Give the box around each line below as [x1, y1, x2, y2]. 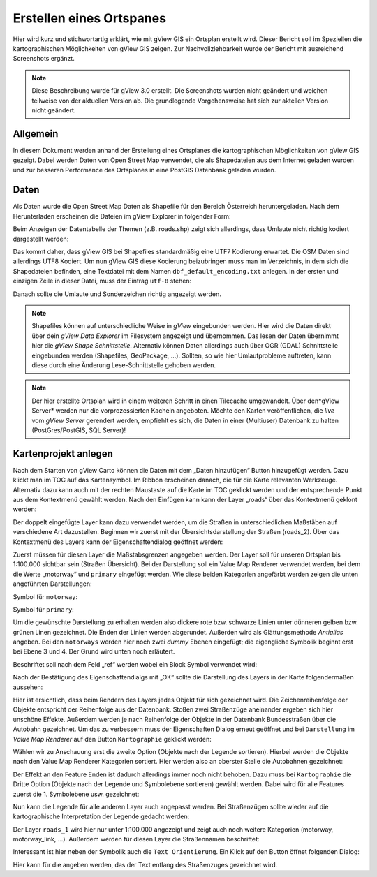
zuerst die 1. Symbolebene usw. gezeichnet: [13, 790, 140, 798]
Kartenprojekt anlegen [13, 448, 113, 459]
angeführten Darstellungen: [13, 580, 92, 588]
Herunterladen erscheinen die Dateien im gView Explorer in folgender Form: [13, 212, 231, 220]
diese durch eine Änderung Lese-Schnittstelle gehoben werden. [31, 360, 216, 369]
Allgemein [13, 128, 59, 140]
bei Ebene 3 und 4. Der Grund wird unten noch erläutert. [13, 647, 175, 656]
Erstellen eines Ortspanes [13, 10, 167, 26]
